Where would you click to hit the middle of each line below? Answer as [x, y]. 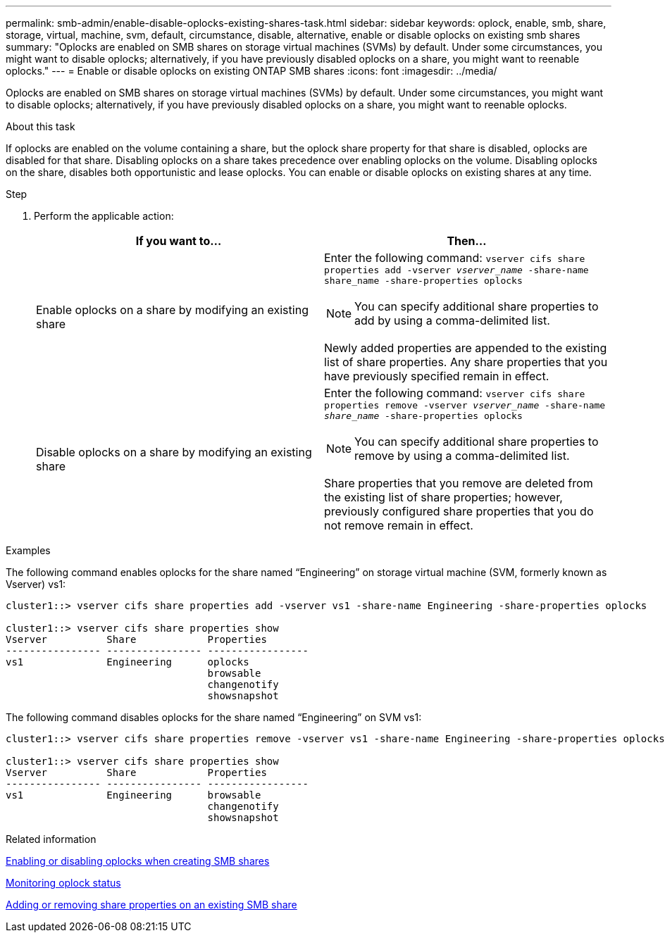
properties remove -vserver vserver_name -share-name [465, 405]
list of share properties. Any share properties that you [466, 362]
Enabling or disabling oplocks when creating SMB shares [138, 861]
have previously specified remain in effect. [437, 376]
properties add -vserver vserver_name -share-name [456, 270]
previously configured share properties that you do [459, 511]
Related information [51, 839]
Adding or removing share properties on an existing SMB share [151, 905]
